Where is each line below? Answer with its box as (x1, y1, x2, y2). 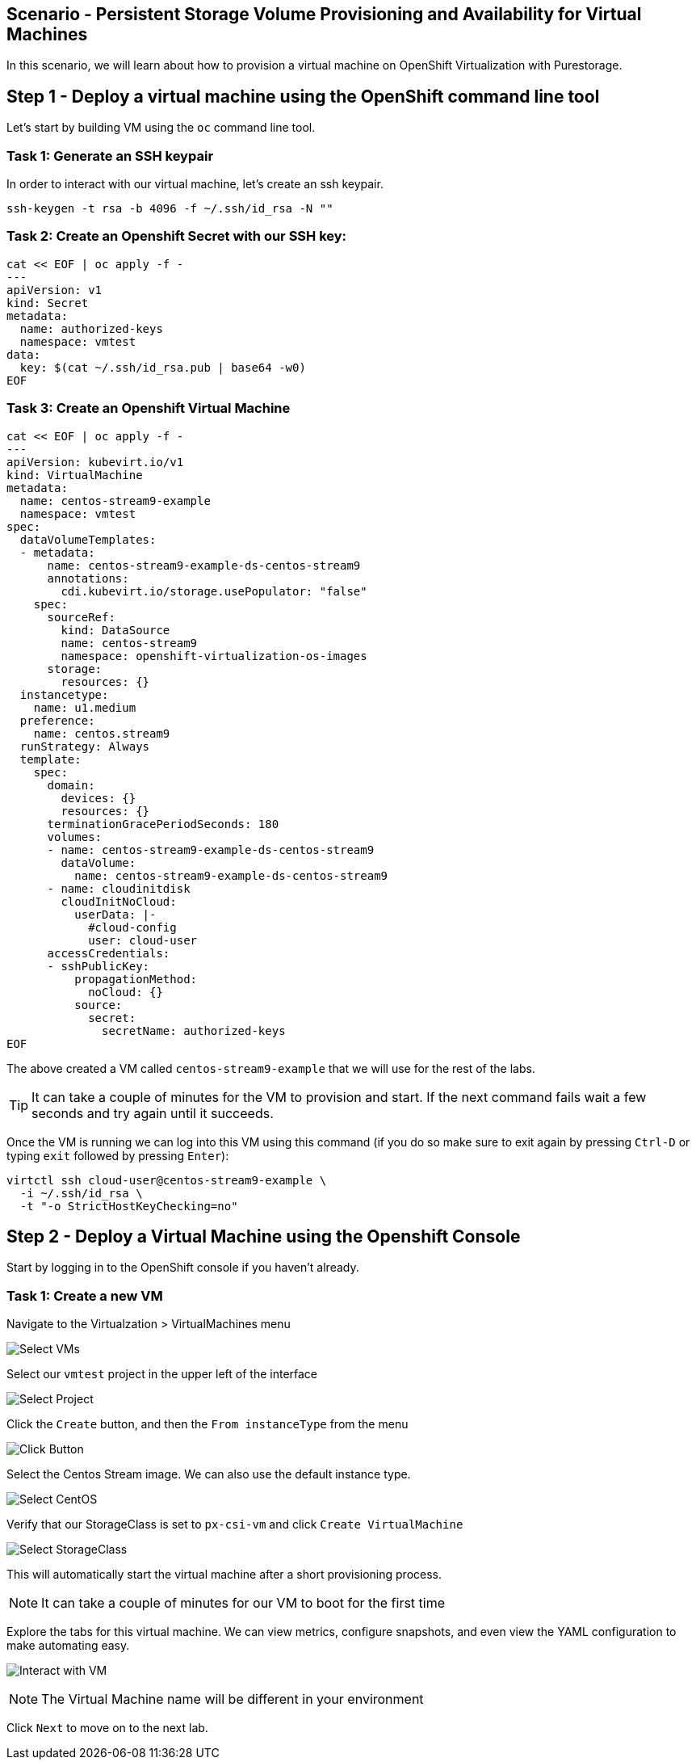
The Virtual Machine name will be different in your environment (41, 1691, 424, 1708)
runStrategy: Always (19, 739, 150, 753)
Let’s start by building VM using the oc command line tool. (6, 120, 316, 135)
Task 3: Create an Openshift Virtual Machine (6, 400, 291, 417)
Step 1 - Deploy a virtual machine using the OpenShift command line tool (6, 86, 600, 107)
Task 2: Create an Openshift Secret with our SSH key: (6, 228, 347, 245)
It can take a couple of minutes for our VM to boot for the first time (41, 1595, 446, 1612)
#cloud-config (88, 920, 177, 934)
